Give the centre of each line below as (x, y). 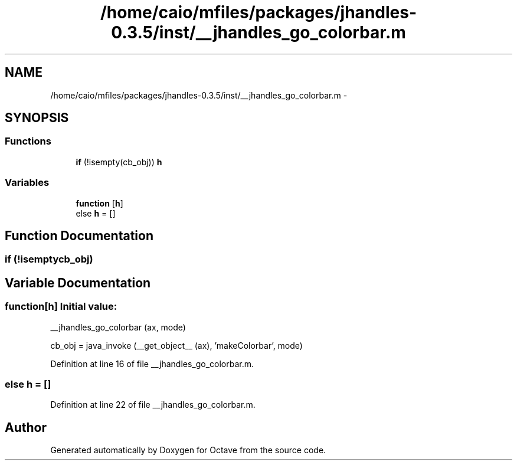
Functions (28, 141)
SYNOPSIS (37, 118)
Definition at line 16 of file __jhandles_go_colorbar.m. (152, 364)
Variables (27, 183)
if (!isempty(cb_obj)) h (119, 162)
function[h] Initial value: (61, 307)
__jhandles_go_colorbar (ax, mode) (118, 327)
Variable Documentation (78, 283)
